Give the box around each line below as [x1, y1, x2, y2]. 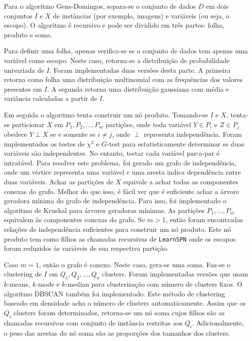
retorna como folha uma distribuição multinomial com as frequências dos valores [4, 74, 243, 84]
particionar [12, 119, 45, 129]
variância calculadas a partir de [4, 93, 97, 103]
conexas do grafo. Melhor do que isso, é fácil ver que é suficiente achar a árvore [4, 186, 239, 196]
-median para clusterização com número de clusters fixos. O [65, 279, 242, 289]
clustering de [4, 269, 42, 279]
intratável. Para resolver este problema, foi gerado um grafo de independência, [4, 157, 236, 167]
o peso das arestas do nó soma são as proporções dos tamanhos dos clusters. [4, 327, 230, 338]
